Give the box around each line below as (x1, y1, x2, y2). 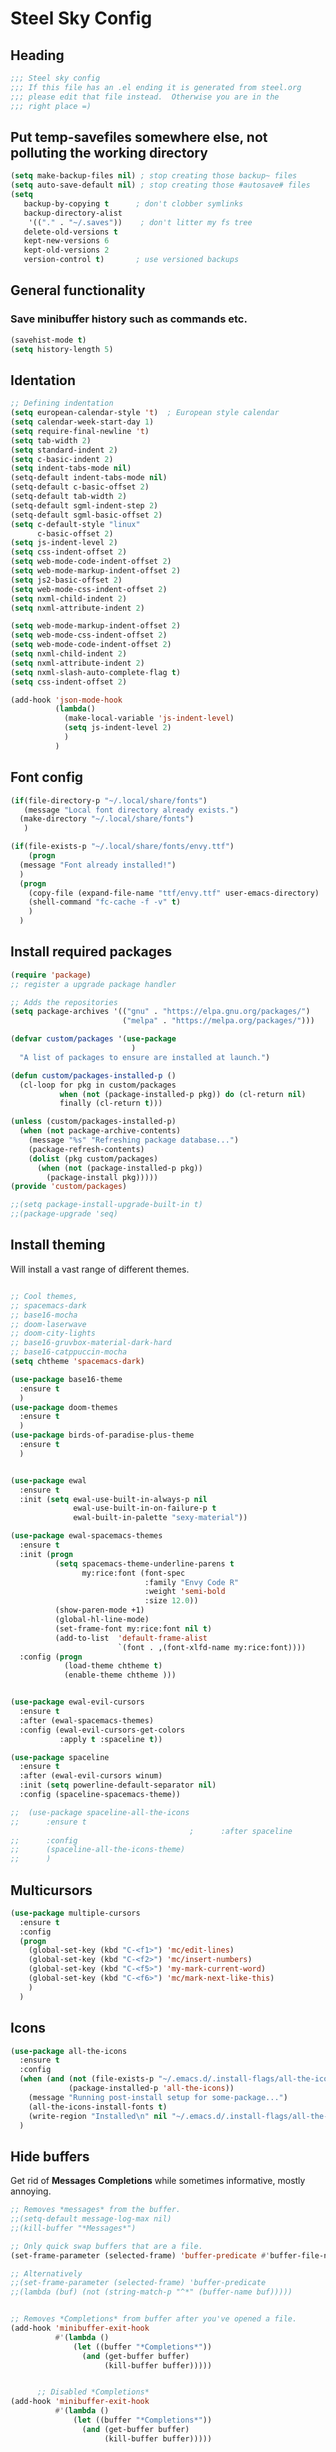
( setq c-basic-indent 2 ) (10, 454, 114, 464)
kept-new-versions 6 (23, 236, 110, 246)
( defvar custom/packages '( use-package (10, 1034, 177, 1044)
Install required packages (10, 943, 173, 961)
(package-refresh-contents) (28, 1144, 145, 1154)
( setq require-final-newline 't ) (10, 426, 150, 436)
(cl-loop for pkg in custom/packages (19, 1080, 177, 1090)
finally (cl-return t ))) (59, 1098, 163, 1109)
